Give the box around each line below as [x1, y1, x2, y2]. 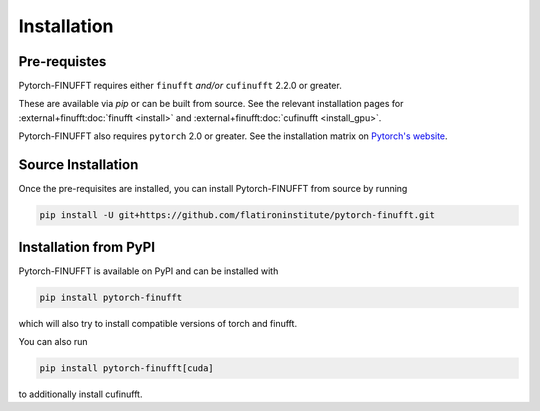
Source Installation [18, 156, 139, 174]
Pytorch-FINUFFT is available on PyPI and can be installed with [18, 265, 279, 277]
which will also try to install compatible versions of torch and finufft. [18, 317, 298, 329]
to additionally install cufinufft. [18, 388, 143, 400]
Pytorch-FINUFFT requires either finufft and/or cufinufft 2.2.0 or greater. [18, 80, 342, 92]
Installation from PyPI [18, 238, 155, 255]
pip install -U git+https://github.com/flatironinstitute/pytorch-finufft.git [39, 210, 435, 221]
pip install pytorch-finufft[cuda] [39, 362, 214, 374]
